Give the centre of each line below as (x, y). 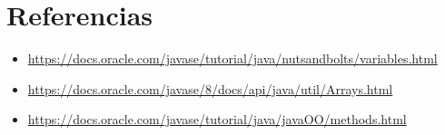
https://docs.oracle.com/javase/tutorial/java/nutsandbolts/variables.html (232, 58)
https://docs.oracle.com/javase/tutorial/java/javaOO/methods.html (217, 119)
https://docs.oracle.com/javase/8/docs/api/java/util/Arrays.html (210, 88)
